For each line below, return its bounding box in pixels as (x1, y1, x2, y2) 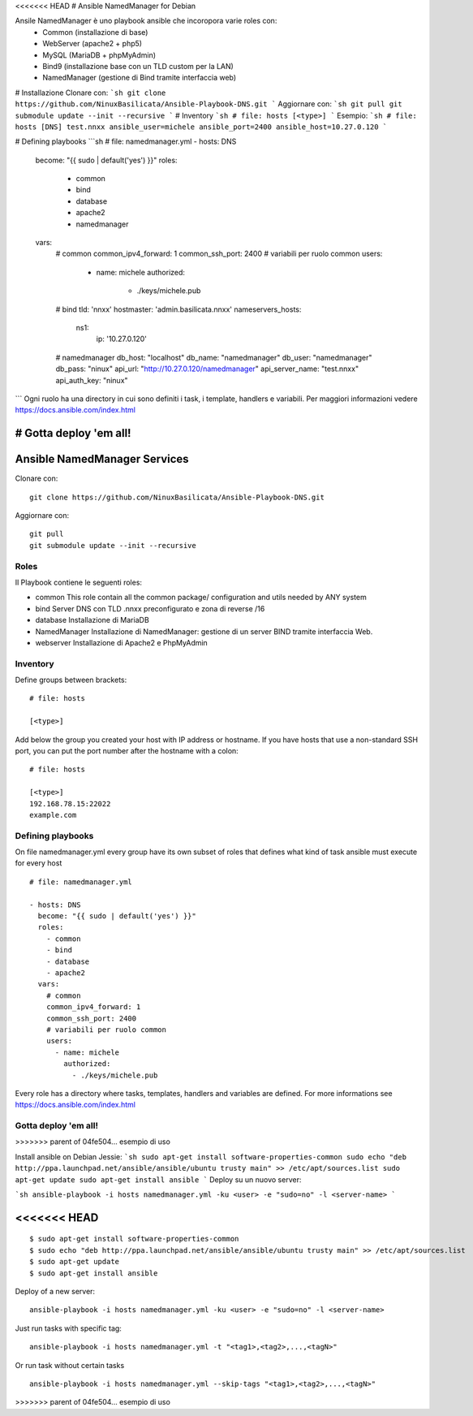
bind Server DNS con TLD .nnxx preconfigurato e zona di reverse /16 (35, 603, 265, 613)
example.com (29, 810, 77, 819)
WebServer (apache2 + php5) (42, 39, 142, 49)
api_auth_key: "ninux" (55, 375, 129, 385)
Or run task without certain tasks (15, 1360, 125, 1370)
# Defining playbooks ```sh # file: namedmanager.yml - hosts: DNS (15, 136, 237, 146)
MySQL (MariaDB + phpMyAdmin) (42, 50, 157, 60)
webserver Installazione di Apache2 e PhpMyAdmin (35, 637, 209, 647)
